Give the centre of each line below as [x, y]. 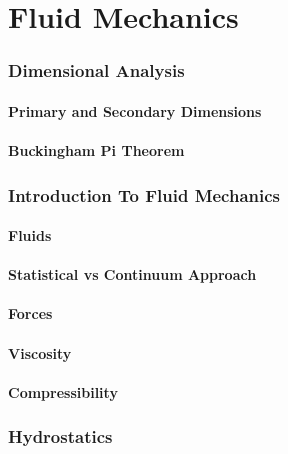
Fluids [30, 235]
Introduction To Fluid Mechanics [144, 194]
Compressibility [63, 391]
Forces [30, 313]
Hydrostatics [60, 436]
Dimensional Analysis [96, 70]
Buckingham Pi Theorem [96, 150]
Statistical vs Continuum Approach [132, 274]
